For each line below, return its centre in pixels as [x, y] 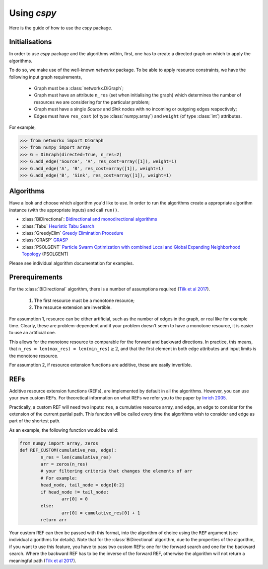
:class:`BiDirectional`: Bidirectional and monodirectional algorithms [89, 219]
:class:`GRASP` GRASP [45, 240]
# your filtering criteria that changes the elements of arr [116, 471]
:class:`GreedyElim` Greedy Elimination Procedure [72, 233]
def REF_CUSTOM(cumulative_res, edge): [68, 450]
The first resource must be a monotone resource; [84, 300]
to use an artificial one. [33, 333]
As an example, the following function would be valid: [64, 430]
